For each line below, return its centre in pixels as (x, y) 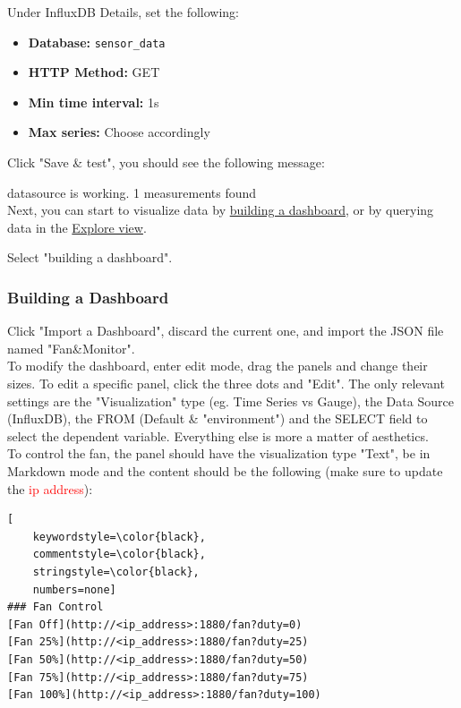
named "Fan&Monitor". (71, 348)
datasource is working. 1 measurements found (132, 192)
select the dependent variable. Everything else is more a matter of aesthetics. (218, 435)
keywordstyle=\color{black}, (119, 537)
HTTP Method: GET (94, 72)
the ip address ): (50, 488)
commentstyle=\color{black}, (119, 554)
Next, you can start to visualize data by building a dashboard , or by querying (221, 210)
